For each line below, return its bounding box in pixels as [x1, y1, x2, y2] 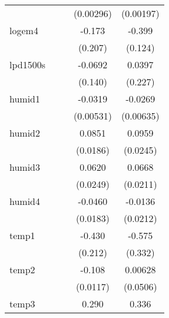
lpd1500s [9, 58, 45, 71]
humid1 [9, 92, 41, 105]
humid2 [9, 126, 41, 140]
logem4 [9, 24, 38, 37]
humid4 [9, 194, 41, 208]
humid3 [9, 160, 41, 174]
